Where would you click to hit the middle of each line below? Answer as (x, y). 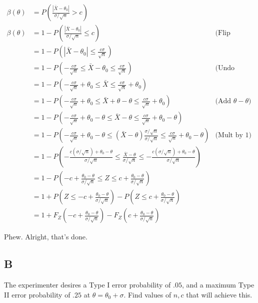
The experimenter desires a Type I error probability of (87, 285)
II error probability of (37, 294)
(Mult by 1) (233, 135)
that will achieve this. (219, 294)
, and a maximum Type (218, 285)
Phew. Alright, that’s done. (46, 237)
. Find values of (147, 294)
